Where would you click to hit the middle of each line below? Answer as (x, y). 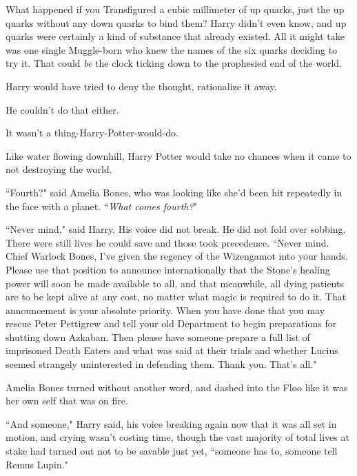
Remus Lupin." (37, 464)
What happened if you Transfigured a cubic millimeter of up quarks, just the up (175, 9)
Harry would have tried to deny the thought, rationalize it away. (141, 86)
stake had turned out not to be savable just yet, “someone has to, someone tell (172, 451)
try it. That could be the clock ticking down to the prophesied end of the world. (174, 63)
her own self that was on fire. (67, 401)
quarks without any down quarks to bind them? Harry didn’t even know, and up (176, 22)
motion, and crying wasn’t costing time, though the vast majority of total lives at (177, 437)
